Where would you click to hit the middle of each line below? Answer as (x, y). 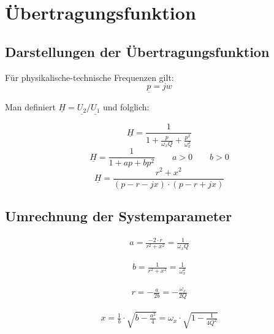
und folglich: (126, 107)
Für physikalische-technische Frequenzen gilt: (89, 77)
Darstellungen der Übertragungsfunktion (137, 51)
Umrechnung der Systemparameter (119, 215)
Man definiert (30, 107)
